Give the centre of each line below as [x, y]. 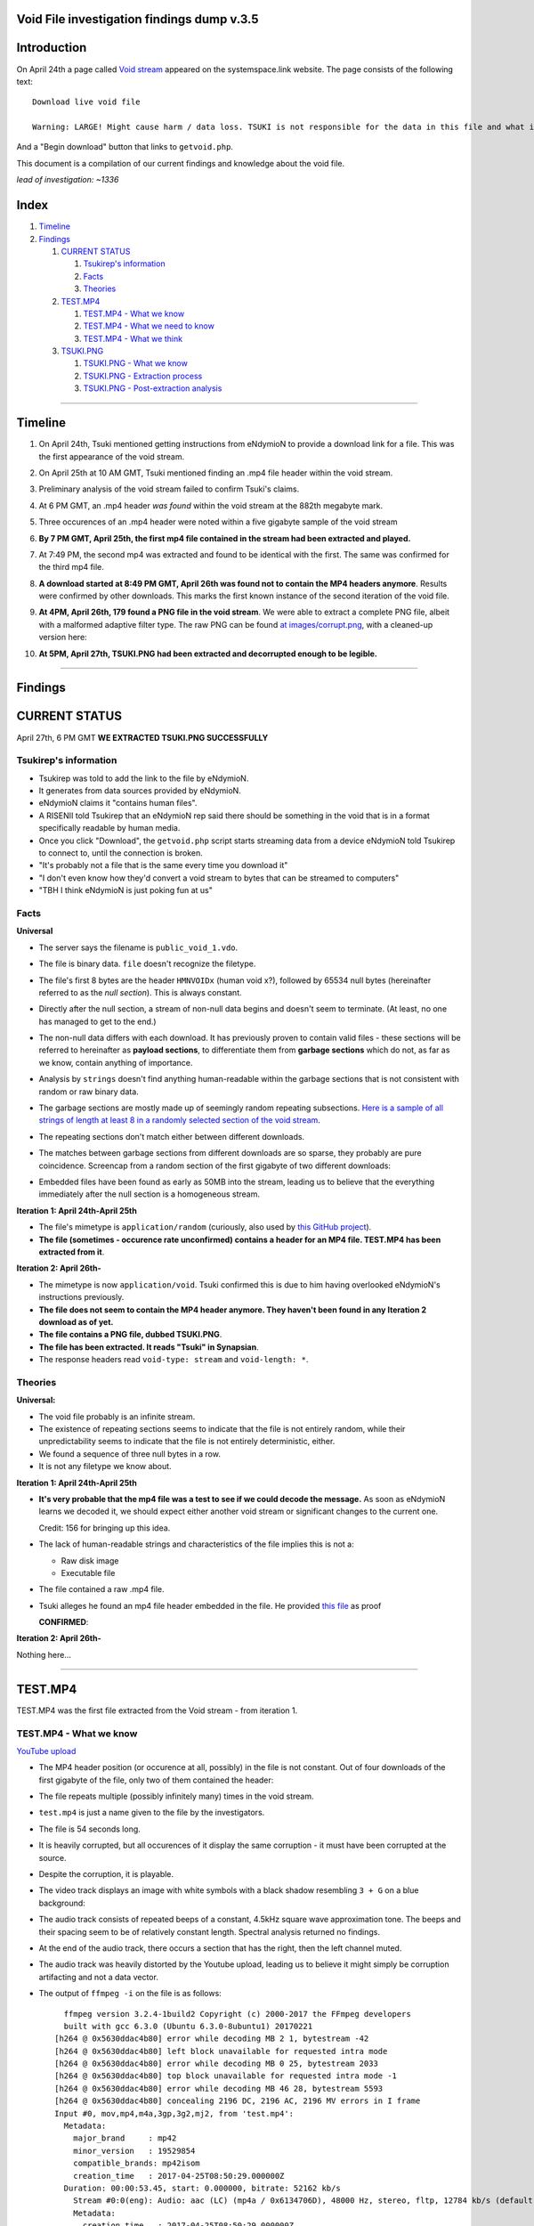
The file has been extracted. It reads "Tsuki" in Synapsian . [149, 1347]
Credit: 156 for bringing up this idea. [105, 1528]
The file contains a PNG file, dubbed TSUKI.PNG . [130, 1335]
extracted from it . [72, 1252]
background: [62, 1903]
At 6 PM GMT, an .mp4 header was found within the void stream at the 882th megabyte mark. [211, 505]
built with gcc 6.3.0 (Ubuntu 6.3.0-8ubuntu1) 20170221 [188, 2026]
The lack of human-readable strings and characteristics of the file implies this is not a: [197, 1544]
